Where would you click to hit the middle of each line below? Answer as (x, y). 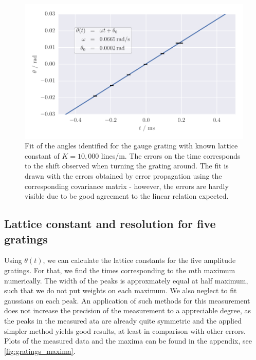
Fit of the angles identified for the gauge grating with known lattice (131, 146)
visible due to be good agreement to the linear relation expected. (127, 196)
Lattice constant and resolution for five (110, 224)
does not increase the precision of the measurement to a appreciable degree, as (128, 310)
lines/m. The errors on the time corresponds (171, 155)
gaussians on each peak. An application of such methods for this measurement (127, 300)
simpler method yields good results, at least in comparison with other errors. (125, 330)
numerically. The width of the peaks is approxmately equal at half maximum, (126, 280)
